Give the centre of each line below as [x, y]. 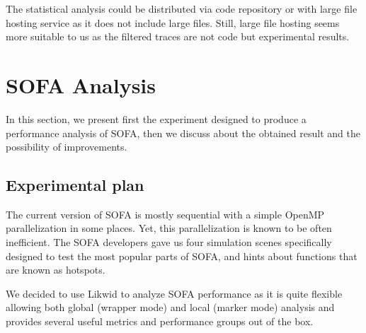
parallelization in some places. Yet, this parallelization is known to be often [169, 228]
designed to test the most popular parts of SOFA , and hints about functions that [182, 256]
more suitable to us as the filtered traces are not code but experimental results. [178, 36]
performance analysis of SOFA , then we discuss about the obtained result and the [183, 133]
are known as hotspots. [56, 270]
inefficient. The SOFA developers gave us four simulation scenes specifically [169, 242]
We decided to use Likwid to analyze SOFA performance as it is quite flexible [174, 293]
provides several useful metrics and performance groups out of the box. [160, 321]
